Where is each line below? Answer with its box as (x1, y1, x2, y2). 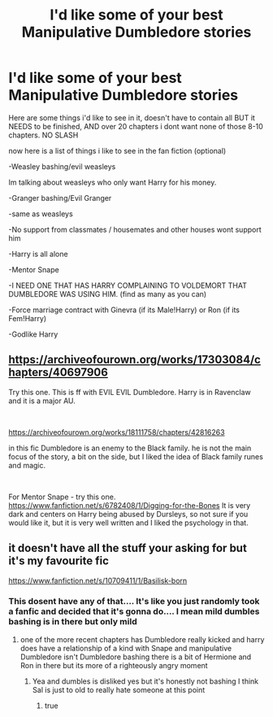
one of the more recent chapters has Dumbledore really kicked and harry (19, 634, 265, 644)
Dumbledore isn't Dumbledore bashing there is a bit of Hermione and (19, 652, 252, 662)
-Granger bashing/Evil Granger (8, 193, 112, 202)
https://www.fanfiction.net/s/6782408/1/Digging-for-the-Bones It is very (8, 500, 251, 510)
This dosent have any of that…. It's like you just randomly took (8, 596, 260, 607)
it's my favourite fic (8, 554, 110, 568)
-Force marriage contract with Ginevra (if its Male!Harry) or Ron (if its (8, 305, 240, 315)
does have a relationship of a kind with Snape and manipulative (19, 643, 232, 653)
